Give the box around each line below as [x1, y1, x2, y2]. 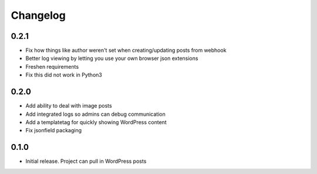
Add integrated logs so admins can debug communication [25, 111, 166, 118]
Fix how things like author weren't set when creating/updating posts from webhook [25, 47, 227, 54]
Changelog [11, 9, 66, 22]
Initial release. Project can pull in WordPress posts [25, 158, 147, 165]
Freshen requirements [25, 63, 79, 70]
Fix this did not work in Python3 [25, 71, 102, 79]
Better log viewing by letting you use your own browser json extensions [25, 55, 198, 62]
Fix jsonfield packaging [25, 127, 82, 134]
